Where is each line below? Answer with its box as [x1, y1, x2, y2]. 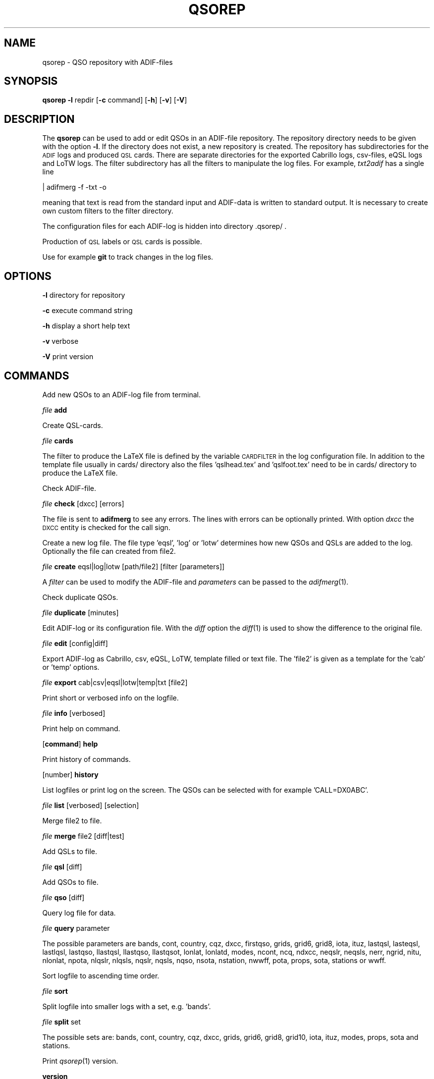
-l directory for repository [42, 291, 125, 300]
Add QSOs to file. [42, 877, 99, 886]
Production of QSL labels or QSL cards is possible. [42, 237, 202, 246]
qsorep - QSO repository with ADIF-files [42, 57, 173, 66]
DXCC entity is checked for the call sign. [42, 523, 170, 532]
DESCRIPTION [4, 112, 75, 125]
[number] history [42, 770, 99, 779]
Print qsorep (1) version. [42, 1056, 118, 1065]
